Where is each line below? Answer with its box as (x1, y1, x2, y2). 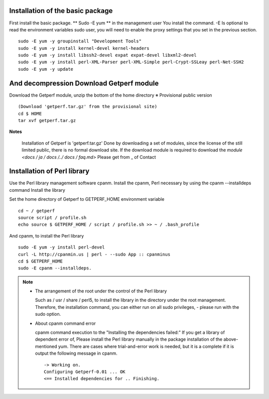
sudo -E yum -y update (18, 66, 74, 72)
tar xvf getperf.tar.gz (18, 118, 76, 123)
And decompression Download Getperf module (9, 79, 159, 87)
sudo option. (35, 311, 61, 317)
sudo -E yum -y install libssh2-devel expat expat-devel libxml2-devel (18, 52, 197, 58)
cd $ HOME (18, 111, 42, 117)
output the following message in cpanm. (35, 350, 118, 356)
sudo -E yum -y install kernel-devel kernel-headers (18, 45, 149, 51)
